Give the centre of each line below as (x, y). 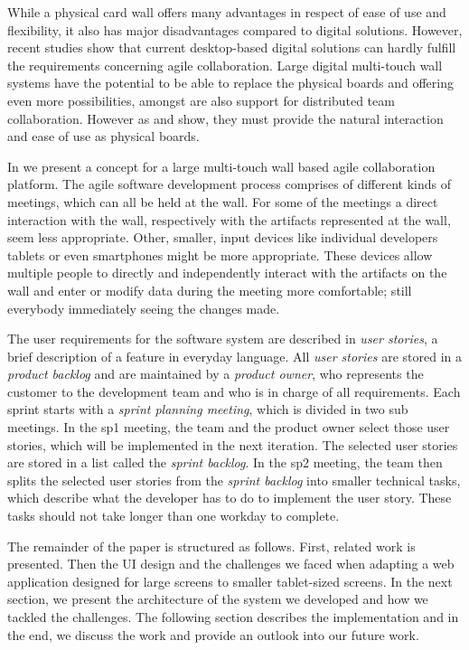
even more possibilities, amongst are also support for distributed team (201, 100)
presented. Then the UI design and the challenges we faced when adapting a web (231, 564)
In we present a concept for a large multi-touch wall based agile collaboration (221, 166)
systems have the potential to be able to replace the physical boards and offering (230, 83)
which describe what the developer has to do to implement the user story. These (230, 498)
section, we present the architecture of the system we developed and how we (218, 599)
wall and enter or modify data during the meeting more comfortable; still (210, 290)
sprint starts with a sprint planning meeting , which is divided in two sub (208, 409)
